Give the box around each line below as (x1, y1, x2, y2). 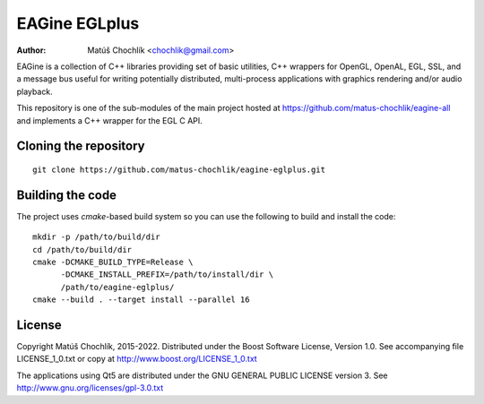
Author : (16, 45, 47, 56)
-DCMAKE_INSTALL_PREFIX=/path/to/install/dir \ (60, 270, 273, 279)
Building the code (16, 187, 117, 202)
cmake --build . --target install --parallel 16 (32, 295, 250, 305)
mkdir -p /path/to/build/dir (32, 232, 160, 242)
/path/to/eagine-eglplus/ (60, 282, 175, 292)
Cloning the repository (16, 139, 145, 154)
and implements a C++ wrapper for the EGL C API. (16, 115, 203, 125)
